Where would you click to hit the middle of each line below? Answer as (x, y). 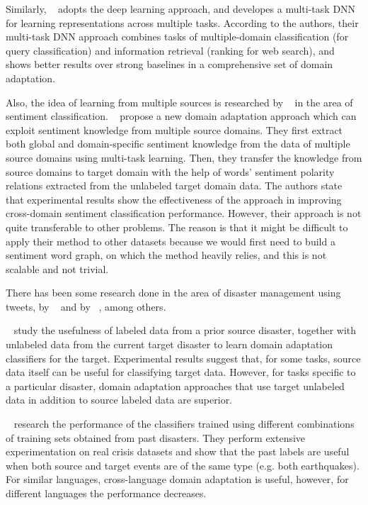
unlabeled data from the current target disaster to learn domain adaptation (169, 344)
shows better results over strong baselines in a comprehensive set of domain (169, 64)
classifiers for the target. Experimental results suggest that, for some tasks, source (183, 358)
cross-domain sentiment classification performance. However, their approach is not (184, 213)
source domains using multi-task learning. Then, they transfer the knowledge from (184, 157)
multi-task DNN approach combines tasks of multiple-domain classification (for (177, 37)
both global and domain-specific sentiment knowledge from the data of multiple (178, 144)
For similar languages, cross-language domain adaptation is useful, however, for (177, 479)
